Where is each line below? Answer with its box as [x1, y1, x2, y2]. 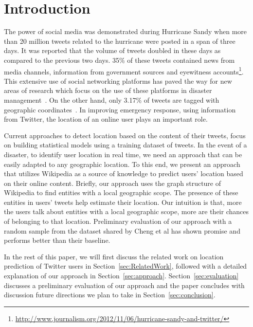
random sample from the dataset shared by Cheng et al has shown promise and [4, 225, 240, 236]
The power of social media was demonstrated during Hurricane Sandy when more [4, 26, 247, 36]
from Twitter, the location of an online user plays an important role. [4, 114, 208, 124]
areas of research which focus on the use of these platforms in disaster [4, 85, 212, 95]
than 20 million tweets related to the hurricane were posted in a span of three [4, 36, 235, 46]
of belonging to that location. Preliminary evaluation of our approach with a [4, 216, 232, 226]
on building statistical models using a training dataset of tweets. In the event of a [4, 140, 247, 150]
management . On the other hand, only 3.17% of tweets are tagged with [4, 94, 219, 105]
